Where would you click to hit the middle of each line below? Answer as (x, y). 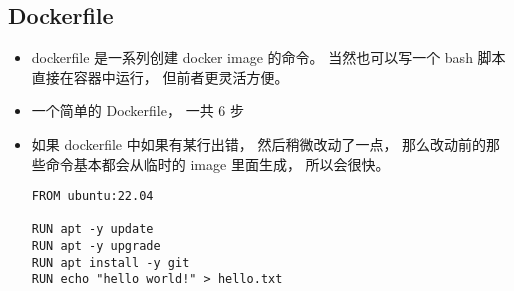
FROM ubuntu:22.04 (92, 196)
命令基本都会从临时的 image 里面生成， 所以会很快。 (217, 163)
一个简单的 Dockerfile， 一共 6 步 (137, 110)
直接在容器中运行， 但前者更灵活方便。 (160, 76)
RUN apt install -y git (110, 262)
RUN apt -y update (92, 229)
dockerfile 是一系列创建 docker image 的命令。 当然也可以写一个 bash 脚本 (268, 57)
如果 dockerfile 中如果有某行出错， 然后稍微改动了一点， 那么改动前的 (259, 143)
